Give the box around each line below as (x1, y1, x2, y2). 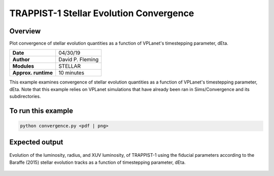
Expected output (9, 138, 63, 146)
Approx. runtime (12, 69, 53, 76)
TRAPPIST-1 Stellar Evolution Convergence (9, 8, 194, 19)
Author (12, 56, 30, 63)
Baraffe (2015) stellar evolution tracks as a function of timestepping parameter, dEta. (9, 159, 186, 165)
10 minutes (58, 69, 85, 76)
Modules (12, 63, 35, 70)
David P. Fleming (58, 56, 99, 63)
